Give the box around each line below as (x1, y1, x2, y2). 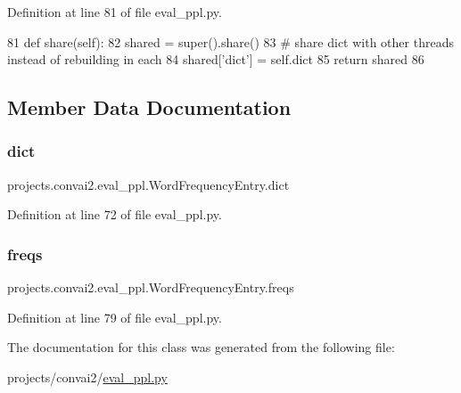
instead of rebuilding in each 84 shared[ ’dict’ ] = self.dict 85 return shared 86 (7, 50, 424, 69)
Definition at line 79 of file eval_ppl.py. (7, 307, 222, 326)
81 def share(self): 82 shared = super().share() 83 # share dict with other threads (7, 32, 454, 51)
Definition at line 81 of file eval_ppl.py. (7, 3, 222, 20)
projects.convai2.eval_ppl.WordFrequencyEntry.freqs (7, 278, 294, 297)
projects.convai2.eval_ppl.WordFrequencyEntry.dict (7, 175, 290, 193)
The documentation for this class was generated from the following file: (7, 338, 395, 356)
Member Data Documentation (7, 94, 292, 121)
